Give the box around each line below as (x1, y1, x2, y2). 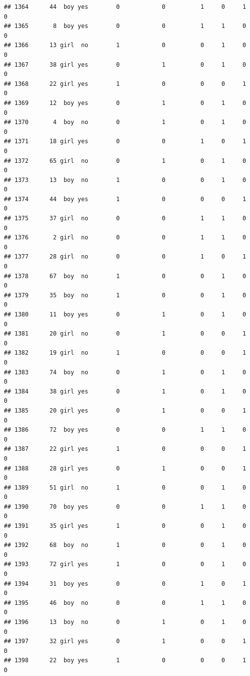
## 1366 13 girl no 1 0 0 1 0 (4, 42, 246, 49)
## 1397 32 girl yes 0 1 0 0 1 (4, 638, 246, 645)
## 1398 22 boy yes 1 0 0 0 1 (4, 657, 246, 664)
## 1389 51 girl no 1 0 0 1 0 (4, 484, 246, 491)
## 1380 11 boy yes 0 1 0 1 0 (4, 311, 246, 318)
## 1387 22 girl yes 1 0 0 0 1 (4, 445, 246, 453)
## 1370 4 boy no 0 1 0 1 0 (4, 119, 246, 126)
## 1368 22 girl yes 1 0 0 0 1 (4, 80, 246, 87)
